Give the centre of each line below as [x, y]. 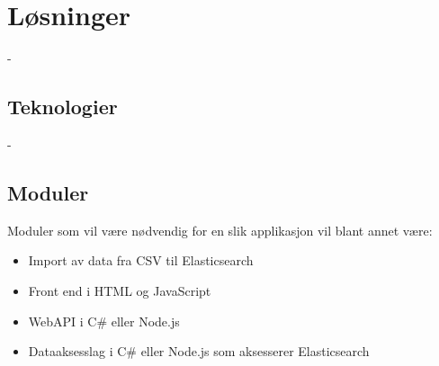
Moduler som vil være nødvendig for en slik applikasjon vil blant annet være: [220, 230]
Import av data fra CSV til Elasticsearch [141, 260]
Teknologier [63, 107]
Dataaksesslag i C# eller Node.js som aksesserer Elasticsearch [199, 351]
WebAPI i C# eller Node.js [104, 321]
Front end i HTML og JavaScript [120, 290]
